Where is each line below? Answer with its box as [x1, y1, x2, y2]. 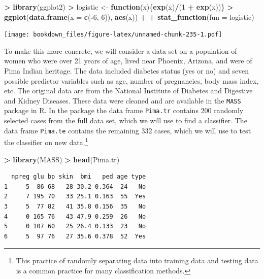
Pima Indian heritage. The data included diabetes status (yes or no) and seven [4, 65, 249, 76]
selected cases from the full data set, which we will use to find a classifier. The [4, 115, 247, 126]
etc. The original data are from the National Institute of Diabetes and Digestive [4, 85, 253, 96]
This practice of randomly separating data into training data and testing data [16, 255, 258, 266]
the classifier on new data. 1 [4, 135, 88, 148]
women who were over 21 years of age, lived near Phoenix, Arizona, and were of [4, 55, 252, 66]
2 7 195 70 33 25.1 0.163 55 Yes [4, 193, 146, 200]
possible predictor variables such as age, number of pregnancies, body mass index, [4, 75, 259, 86]
